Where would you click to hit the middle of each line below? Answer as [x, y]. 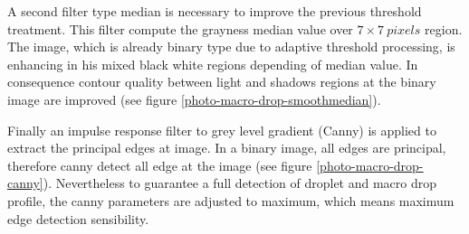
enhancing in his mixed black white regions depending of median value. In [213, 64]
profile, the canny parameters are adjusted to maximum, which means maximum [231, 200]
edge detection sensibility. [78, 218]
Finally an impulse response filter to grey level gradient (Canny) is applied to [222, 130]
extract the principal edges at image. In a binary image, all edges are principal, [227, 148]
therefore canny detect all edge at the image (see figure [160, 165]
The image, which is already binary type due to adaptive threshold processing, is [231, 47]
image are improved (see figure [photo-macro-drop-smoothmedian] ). [194, 99]
